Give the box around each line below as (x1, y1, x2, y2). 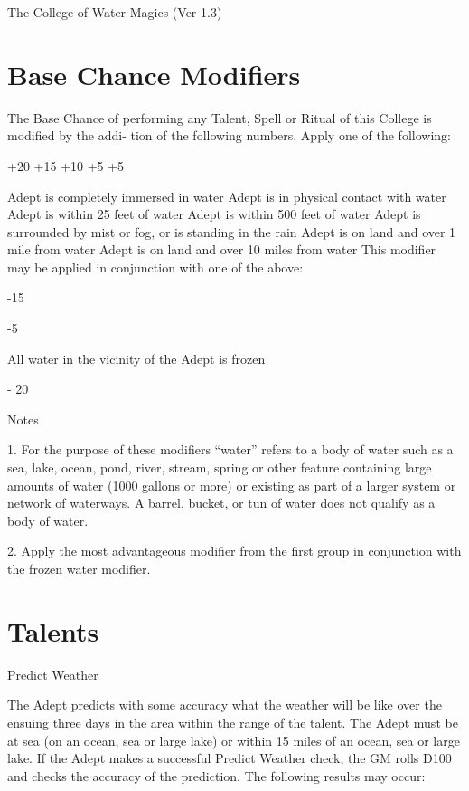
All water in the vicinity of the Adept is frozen (7, 348, 266, 367)
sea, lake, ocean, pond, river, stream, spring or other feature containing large (7, 458, 432, 477)
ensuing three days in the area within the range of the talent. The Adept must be (7, 712, 458, 731)
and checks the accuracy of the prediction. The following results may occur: (7, 766, 426, 785)
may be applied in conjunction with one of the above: (7, 257, 304, 276)
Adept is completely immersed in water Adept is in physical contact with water (7, 186, 446, 205)
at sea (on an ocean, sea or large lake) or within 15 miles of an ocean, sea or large (7, 730, 460, 749)
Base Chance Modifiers (7, 55, 301, 92)
